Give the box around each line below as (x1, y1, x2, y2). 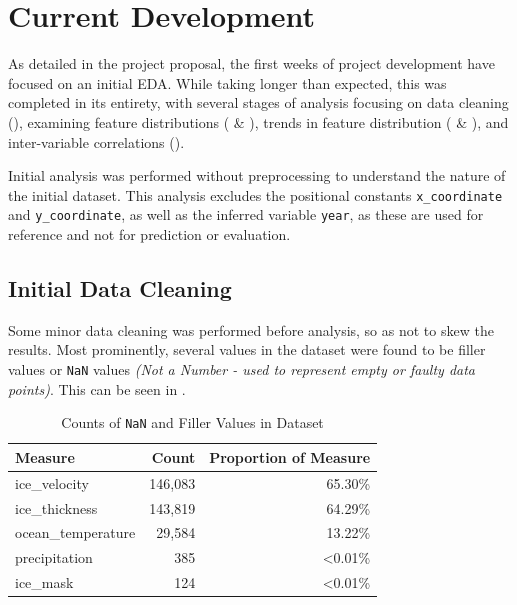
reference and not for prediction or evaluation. (8, 224, 291, 244)
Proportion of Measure (209, 446, 371, 467)
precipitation (15, 547, 93, 568)
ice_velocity (15, 472, 89, 493)
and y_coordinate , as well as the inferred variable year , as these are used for (8, 204, 484, 225)
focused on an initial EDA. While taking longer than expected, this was (8, 72, 447, 93)
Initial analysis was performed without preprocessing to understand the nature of (8, 165, 506, 186)
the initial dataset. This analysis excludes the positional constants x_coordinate (8, 184, 503, 205)
